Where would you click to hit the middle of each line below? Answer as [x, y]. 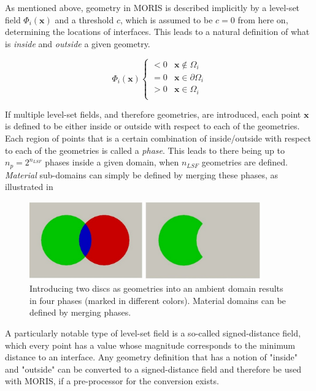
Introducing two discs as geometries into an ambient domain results [156, 288]
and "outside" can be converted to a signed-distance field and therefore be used [153, 369]
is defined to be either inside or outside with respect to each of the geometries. [152, 126]
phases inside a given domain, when [112, 162]
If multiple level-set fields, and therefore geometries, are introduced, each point [153, 114]
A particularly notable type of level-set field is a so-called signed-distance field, [153, 332]
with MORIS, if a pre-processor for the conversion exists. [112, 381]
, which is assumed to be [167, 19]
